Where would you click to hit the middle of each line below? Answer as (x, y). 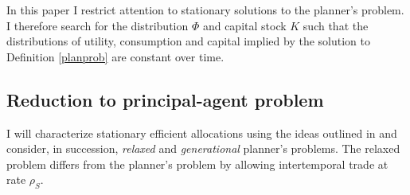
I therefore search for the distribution (98, 25)
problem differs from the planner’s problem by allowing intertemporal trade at (197, 164)
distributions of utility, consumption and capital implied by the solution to (188, 41)
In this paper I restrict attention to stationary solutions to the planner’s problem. (205, 10)
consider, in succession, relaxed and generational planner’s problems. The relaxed (203, 148)
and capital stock (244, 25)
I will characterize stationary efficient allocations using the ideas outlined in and (202, 133)
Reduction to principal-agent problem (165, 99)
